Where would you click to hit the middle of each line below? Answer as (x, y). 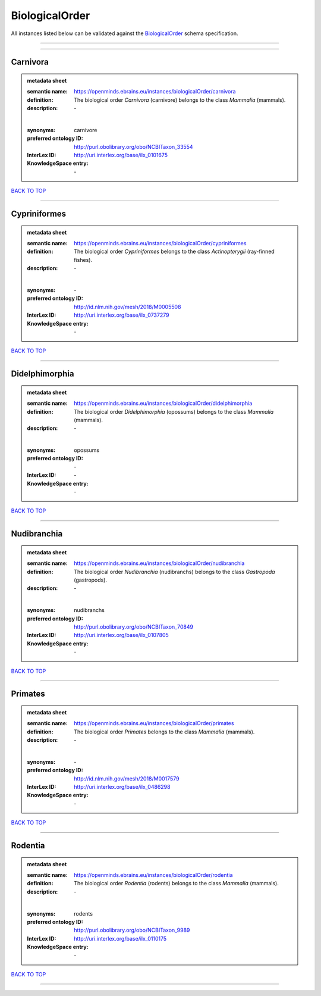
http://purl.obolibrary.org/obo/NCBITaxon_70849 (133, 627)
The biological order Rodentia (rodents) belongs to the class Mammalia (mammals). (176, 883)
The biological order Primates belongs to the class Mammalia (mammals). (164, 732)
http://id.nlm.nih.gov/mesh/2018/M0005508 (128, 307)
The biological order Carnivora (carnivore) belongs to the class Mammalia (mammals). (180, 100)
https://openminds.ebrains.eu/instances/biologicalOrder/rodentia (153, 875)
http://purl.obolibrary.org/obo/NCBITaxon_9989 (132, 930)
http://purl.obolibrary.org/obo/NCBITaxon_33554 (133, 146)
